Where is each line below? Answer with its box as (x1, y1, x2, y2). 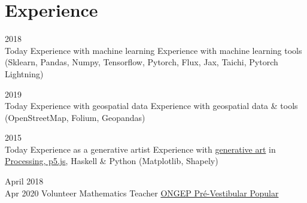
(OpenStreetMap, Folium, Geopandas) (5, 111, 145, 123)
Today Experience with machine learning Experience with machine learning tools (5, 44, 302, 56)
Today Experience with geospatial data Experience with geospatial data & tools (5, 99, 298, 112)
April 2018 (5, 175, 44, 187)
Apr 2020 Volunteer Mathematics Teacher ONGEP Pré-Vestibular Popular (5, 186, 279, 199)
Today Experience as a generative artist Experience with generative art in (5, 143, 276, 155)
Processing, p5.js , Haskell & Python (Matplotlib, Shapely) (5, 154, 218, 167)
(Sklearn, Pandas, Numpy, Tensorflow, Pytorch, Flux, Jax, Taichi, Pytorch (5, 56, 278, 68)
